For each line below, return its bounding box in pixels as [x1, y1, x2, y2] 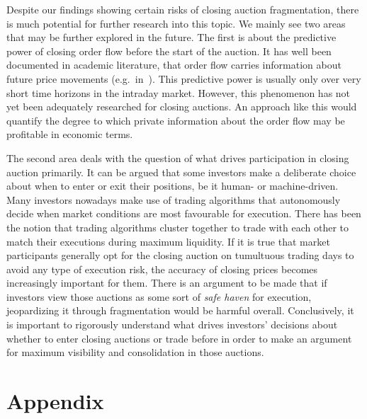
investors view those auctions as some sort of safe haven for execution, [6, 289, 312, 304]
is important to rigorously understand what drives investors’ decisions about [6, 317, 338, 332]
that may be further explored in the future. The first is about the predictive [6, 30, 337, 45]
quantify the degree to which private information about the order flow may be [6, 113, 345, 127]
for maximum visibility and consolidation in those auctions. [6, 345, 264, 360]
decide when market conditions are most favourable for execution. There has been [6, 206, 361, 221]
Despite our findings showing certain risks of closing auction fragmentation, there [6, 2, 359, 16]
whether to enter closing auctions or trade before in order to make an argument [6, 331, 352, 345]
